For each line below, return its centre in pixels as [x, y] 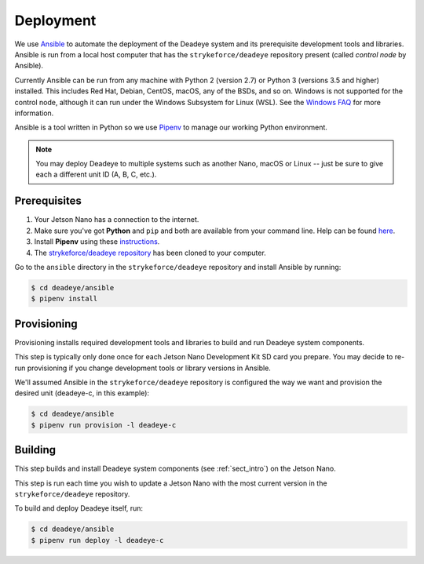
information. [34, 113]
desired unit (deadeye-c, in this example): [82, 393]
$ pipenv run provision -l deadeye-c [104, 425]
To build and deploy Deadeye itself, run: [79, 508]
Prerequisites [48, 201]
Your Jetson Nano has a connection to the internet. [117, 220]
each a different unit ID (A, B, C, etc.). [96, 175]
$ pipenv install [64, 299]
